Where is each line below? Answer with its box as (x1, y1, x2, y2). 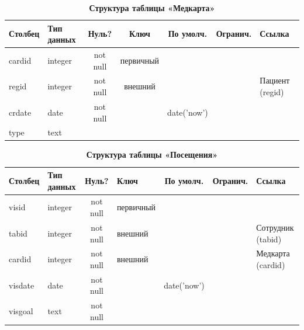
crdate (9, 106, 32, 118)
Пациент (260, 74, 290, 86)
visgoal (9, 305, 33, 317)
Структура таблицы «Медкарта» (89, 2, 215, 13)
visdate (9, 279, 34, 291)
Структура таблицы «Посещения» (86, 148, 218, 161)
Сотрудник (256, 221, 294, 233)
